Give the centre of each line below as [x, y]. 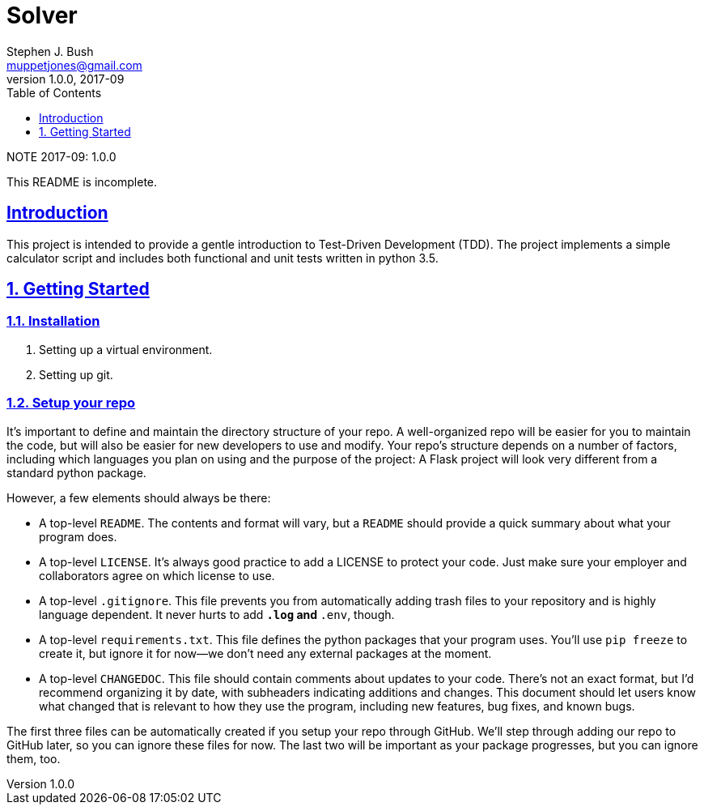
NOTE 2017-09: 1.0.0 [61, 156]
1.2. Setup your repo [71, 403]
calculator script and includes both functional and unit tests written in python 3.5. [223, 258]
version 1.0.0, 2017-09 [66, 79]
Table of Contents [54, 92]
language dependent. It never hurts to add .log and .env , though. [217, 614]
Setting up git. [76, 374]
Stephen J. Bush [50, 51]
